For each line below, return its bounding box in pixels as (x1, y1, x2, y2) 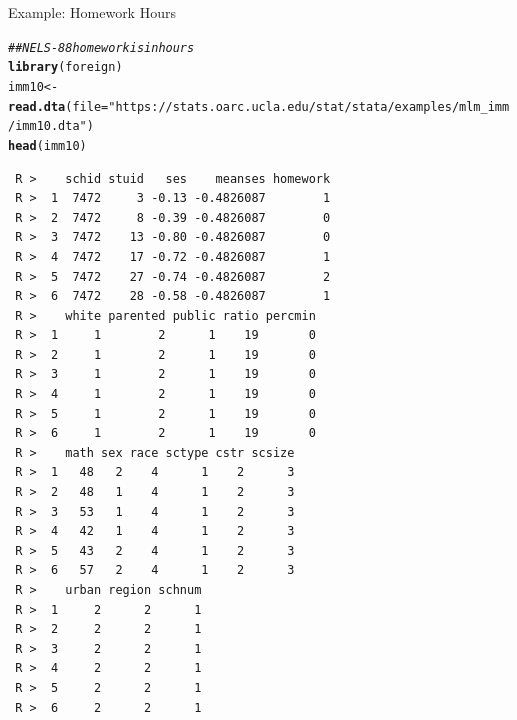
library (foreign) (8, 60, 123, 75)
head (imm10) (8, 138, 87, 153)
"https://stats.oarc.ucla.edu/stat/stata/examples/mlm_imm (108, 99, 510, 114)
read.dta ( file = (8, 99, 109, 114)
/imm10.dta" (8, 119, 87, 134)
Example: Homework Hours (8, 2, 176, 22)
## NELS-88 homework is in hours (8, 40, 195, 55)
